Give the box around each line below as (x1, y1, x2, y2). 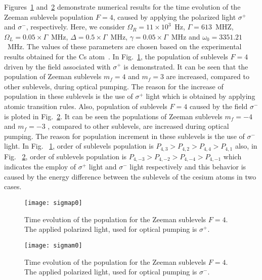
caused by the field (189, 100, 248, 111)
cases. (4, 181, 22, 192)
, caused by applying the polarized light (113, 11, 236, 22)
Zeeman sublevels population (4, 11, 94, 22)
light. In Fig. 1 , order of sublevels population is (4, 141, 154, 151)
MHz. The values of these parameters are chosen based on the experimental (7, 41, 242, 52)
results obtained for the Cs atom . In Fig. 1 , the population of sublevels (4, 51, 228, 61)
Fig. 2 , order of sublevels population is (4, 151, 127, 161)
